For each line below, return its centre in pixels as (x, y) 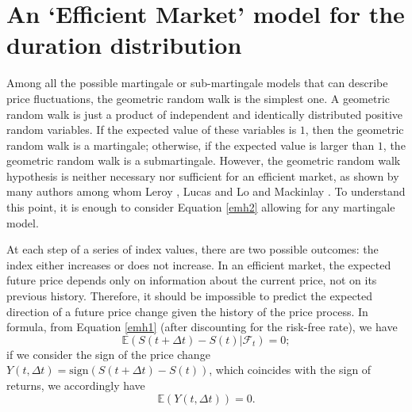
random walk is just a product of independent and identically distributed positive (205, 114)
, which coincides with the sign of (290, 370)
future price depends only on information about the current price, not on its (192, 280)
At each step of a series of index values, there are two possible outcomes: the (193, 249)
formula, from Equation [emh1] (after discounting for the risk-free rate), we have (202, 327)
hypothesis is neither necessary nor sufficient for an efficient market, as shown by (203, 175)
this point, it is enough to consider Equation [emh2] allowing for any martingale (201, 207)
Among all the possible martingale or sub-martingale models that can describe (197, 83)
